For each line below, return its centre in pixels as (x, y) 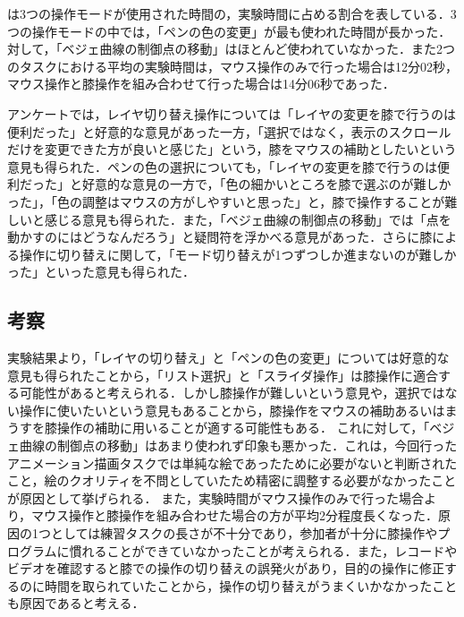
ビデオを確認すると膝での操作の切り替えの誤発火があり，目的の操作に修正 (226, 568)
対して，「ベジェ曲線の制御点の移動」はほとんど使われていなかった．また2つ (232, 49)
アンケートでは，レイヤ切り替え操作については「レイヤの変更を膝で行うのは (232, 113)
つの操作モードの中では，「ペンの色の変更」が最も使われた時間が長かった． (229, 31)
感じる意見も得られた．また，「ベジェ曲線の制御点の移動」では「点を (248, 219)
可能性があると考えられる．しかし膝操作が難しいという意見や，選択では (232, 393)
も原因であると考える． (76, 603)
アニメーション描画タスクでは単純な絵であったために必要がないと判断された (232, 463)
